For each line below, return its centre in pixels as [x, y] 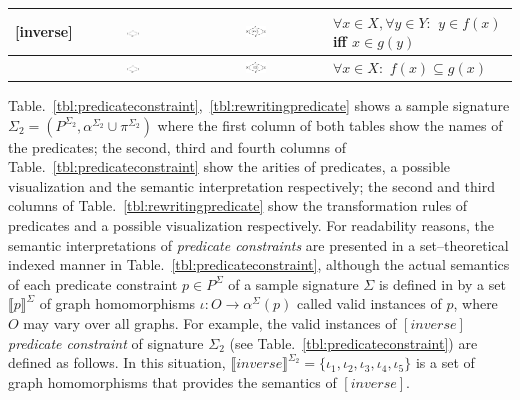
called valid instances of [369, 303]
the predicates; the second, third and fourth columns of [177, 146]
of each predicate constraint [93, 283]
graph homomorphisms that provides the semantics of [172, 381]
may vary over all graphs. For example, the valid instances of [210, 322]
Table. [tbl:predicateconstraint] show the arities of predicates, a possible [229, 166]
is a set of [445, 362]
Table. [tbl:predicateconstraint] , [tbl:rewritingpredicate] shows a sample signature [259, 105]
